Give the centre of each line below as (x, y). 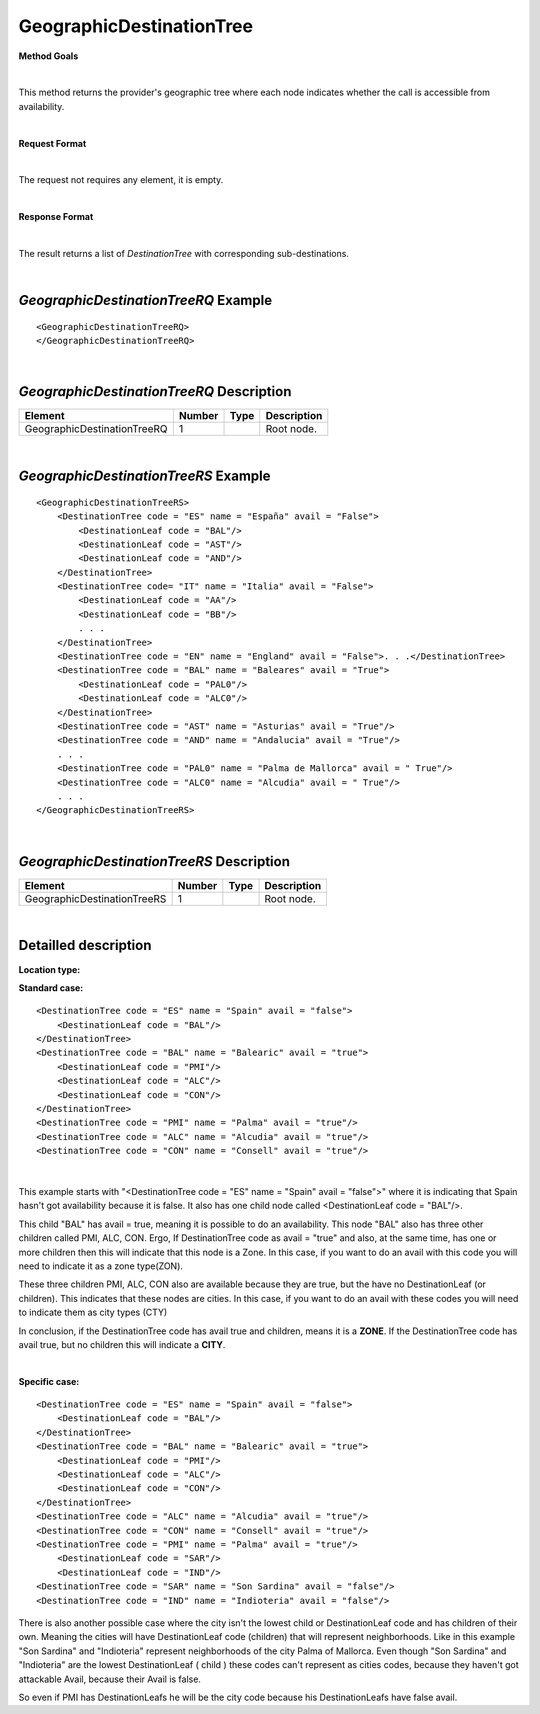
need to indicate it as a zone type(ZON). (101, 1266)
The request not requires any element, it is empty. (121, 180)
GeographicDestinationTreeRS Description (154, 861)
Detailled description (85, 945)
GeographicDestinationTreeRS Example (144, 476)
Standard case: (51, 987)
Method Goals (48, 56)
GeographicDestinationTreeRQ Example (145, 300)
